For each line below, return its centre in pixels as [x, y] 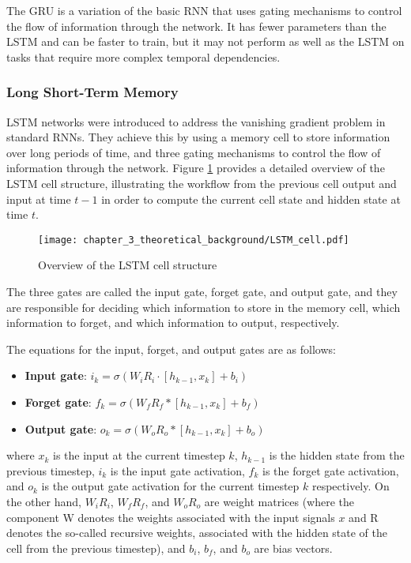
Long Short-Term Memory [92, 92]
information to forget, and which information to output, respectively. [173, 323]
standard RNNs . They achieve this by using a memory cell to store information [198, 137]
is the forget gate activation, [330, 470]
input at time [39, 199]
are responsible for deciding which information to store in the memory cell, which [204, 307]
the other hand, [44, 501]
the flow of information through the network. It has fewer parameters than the [196, 26]
